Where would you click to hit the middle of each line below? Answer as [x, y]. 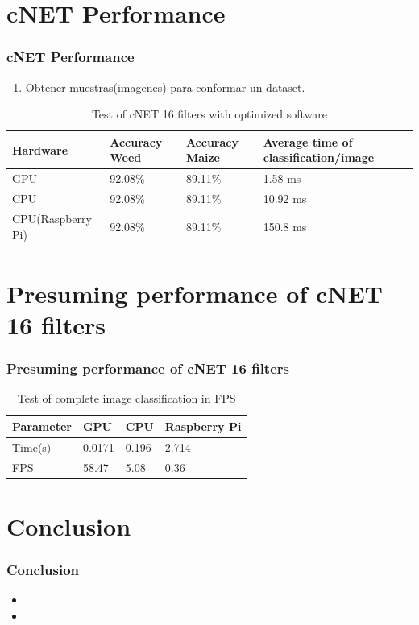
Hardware [40, 149]
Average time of [308, 141]
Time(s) [32, 447]
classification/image [319, 157]
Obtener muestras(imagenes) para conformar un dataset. [165, 87]
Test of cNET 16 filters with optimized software [209, 114]
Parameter [42, 426]
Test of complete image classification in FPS [127, 398]
